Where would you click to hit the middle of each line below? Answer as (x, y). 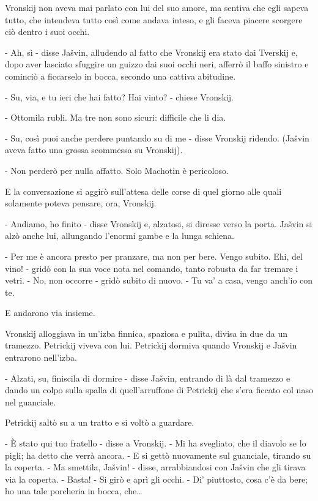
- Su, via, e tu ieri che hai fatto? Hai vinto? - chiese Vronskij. (119, 96)
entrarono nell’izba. (41, 357)
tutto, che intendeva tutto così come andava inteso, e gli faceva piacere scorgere (154, 19)
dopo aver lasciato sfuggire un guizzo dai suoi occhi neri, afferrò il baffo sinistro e (157, 64)
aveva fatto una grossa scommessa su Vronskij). (94, 150)
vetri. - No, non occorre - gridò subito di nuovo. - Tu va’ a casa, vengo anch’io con (159, 280)
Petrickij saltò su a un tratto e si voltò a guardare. (100, 422)
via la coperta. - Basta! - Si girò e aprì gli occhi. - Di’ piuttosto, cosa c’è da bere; (157, 479)
